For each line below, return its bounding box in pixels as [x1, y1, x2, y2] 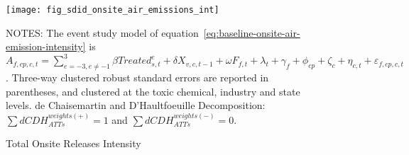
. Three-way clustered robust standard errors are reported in [6, 70, 269, 85]
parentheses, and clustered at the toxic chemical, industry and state [6, 84, 300, 98]
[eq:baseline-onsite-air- [203, 25, 300, 40]
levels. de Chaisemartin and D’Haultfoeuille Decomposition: [6, 98, 266, 113]
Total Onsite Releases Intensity [6, 136, 141, 151]
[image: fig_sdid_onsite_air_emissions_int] [6, 5, 219, 15]
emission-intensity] [6, 39, 86, 54]
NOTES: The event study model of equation [6, 25, 199, 40]
